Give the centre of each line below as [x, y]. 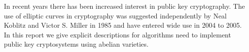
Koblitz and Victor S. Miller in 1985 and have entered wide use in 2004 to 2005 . [123, 25]
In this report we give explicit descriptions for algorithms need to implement [117, 34]
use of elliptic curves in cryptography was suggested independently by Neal [116, 15]
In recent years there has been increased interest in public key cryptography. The [124, 6]
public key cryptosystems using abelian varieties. [76, 44]
